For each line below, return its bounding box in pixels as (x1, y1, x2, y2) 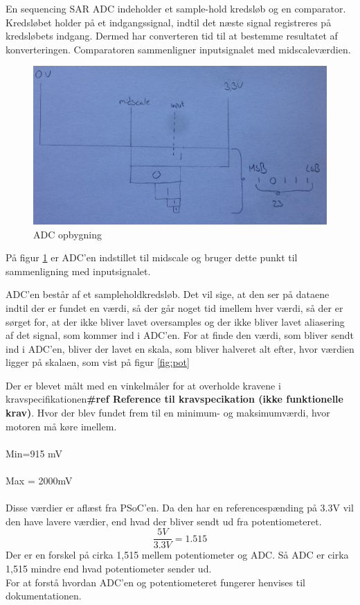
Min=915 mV (6, 446, 63, 460)
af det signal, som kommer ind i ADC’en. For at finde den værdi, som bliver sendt (6, 328, 354, 342)
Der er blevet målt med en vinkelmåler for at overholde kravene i (6, 378, 281, 392)
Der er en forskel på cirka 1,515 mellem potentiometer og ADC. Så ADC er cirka (6, 547, 349, 562)
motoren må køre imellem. (6, 419, 117, 433)
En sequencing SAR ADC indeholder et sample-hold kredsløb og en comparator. (6, 1, 346, 15)
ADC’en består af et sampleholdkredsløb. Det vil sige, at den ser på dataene (6, 287, 330, 301)
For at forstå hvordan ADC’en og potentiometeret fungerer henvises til (6, 575, 305, 589)
